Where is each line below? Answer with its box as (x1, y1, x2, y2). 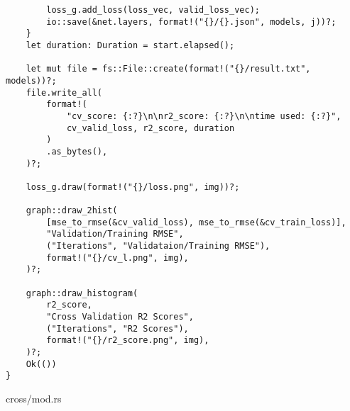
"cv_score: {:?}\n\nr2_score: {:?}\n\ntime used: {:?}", (66, 111, 341, 121)
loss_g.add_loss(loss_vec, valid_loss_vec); (46, 5, 260, 15)
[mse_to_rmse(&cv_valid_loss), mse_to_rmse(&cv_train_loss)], (46, 217, 346, 227)
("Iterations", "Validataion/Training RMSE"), (46, 241, 270, 252)
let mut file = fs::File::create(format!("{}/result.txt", (26, 64, 311, 74)
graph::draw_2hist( (26, 205, 118, 216)
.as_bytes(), (46, 146, 108, 157)
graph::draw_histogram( (26, 288, 138, 298)
